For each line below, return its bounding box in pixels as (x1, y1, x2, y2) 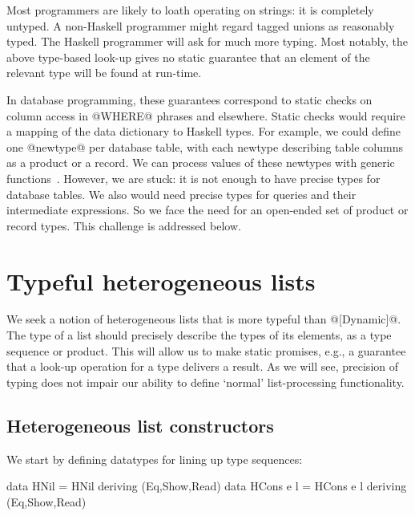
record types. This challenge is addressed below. (6, 217, 241, 234)
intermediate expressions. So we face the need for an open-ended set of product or (6, 201, 409, 218)
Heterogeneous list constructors (6, 412, 274, 437)
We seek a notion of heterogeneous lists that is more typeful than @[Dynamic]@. (6, 311, 401, 327)
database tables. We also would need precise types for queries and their (6, 185, 357, 202)
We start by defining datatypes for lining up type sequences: (6, 450, 303, 467)
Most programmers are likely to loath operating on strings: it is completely (6, 2, 374, 18)
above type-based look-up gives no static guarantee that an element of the (6, 48, 370, 65)
